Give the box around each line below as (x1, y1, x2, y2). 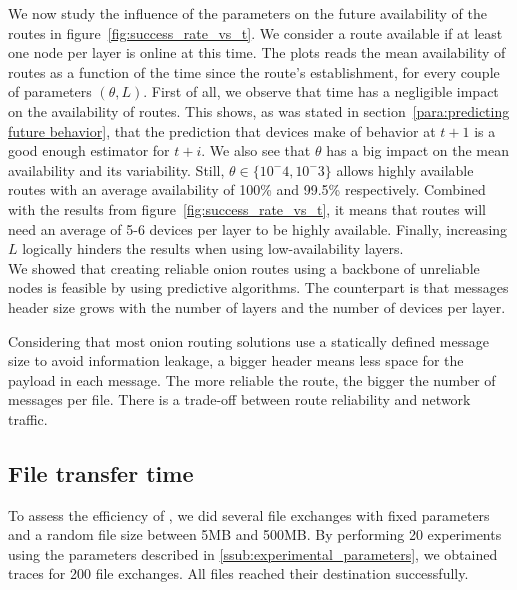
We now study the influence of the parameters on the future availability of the (8, 3, 488, 23)
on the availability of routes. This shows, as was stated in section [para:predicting (8, 100, 510, 121)
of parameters (8, 81, 92, 102)
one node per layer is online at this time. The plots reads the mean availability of (8, 42, 506, 63)
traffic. (8, 408, 48, 429)
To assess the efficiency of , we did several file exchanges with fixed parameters (8, 504, 490, 525)
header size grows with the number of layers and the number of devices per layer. (8, 296, 506, 317)
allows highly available (336, 159, 474, 180)
